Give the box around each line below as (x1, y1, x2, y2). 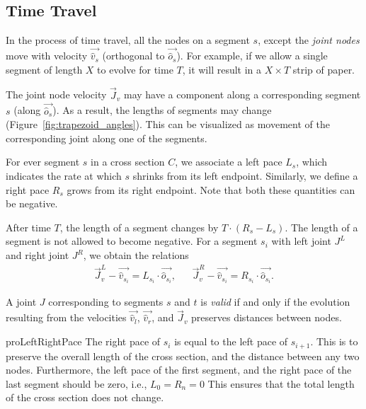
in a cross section (91, 154, 165, 169)
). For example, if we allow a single (176, 48, 328, 63)
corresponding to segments (48, 294, 164, 309)
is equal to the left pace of (174, 334, 288, 349)
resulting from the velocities (6, 310, 127, 325)
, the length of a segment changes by (59, 219, 219, 234)
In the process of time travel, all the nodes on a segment (6, 33, 250, 47)
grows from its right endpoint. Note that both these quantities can (67, 182, 355, 197)
